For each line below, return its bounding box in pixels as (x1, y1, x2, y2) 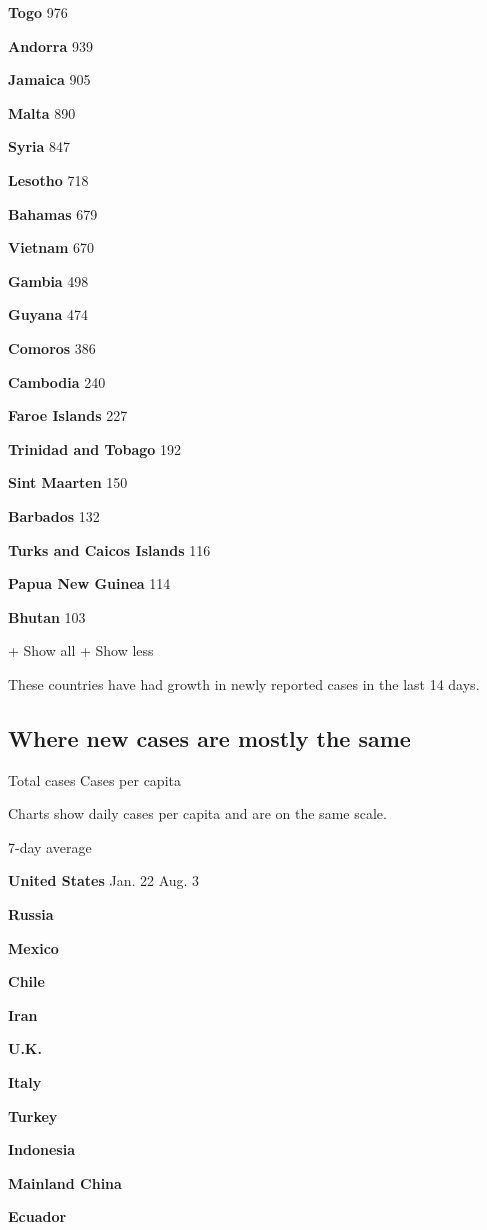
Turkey (8, 1105, 58, 1126)
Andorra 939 (8, 35, 93, 56)
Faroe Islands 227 (8, 405, 128, 426)
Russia (8, 904, 54, 925)
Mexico (8, 937, 59, 958)
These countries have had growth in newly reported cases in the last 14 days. (8, 673, 480, 694)
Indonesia (8, 1139, 76, 1160)
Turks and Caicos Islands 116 (8, 539, 211, 560)
